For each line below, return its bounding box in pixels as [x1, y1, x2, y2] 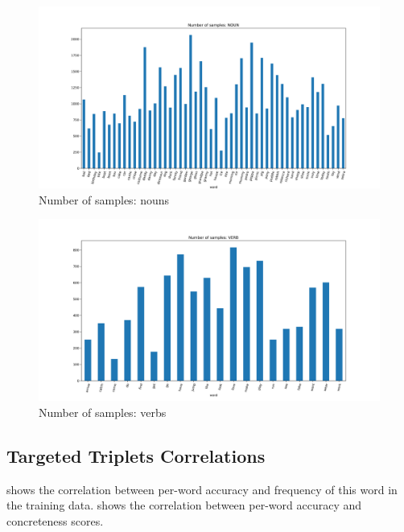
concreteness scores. [6, 512, 104, 529]
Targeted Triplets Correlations [6, 443, 266, 468]
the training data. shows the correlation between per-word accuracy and [6, 497, 361, 513]
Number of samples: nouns [39, 191, 170, 208]
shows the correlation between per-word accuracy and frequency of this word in [6, 480, 398, 497]
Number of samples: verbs [39, 403, 167, 420]
